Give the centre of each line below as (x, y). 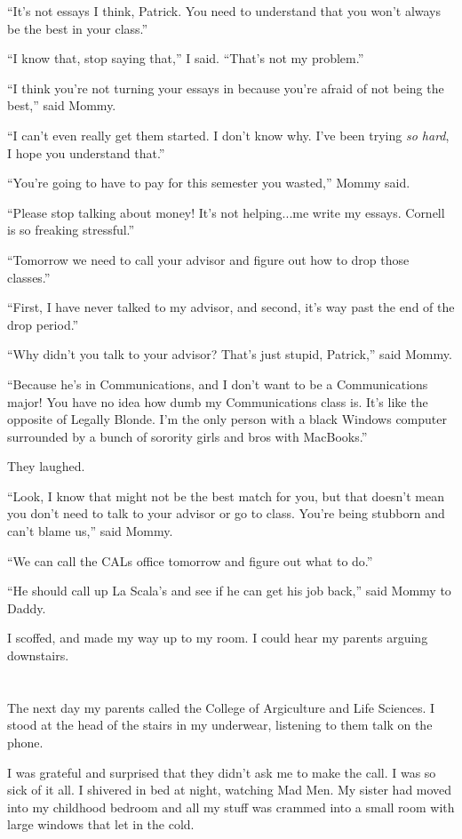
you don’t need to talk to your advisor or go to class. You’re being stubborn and (226, 513)
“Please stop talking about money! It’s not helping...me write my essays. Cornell (226, 212)
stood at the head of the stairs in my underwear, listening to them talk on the (220, 725)
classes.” (29, 277)
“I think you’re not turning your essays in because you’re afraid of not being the (226, 88)
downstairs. (38, 655)
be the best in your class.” (78, 28)
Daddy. (27, 607)
